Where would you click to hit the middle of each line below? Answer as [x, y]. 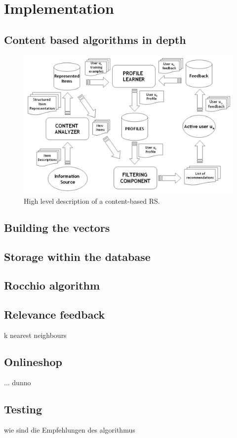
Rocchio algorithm [52, 285]
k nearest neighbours [35, 335]
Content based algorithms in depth [95, 39]
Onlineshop [33, 362]
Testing [23, 409]
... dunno [18, 382]
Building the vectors [57, 227]
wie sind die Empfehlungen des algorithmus [70, 429]
